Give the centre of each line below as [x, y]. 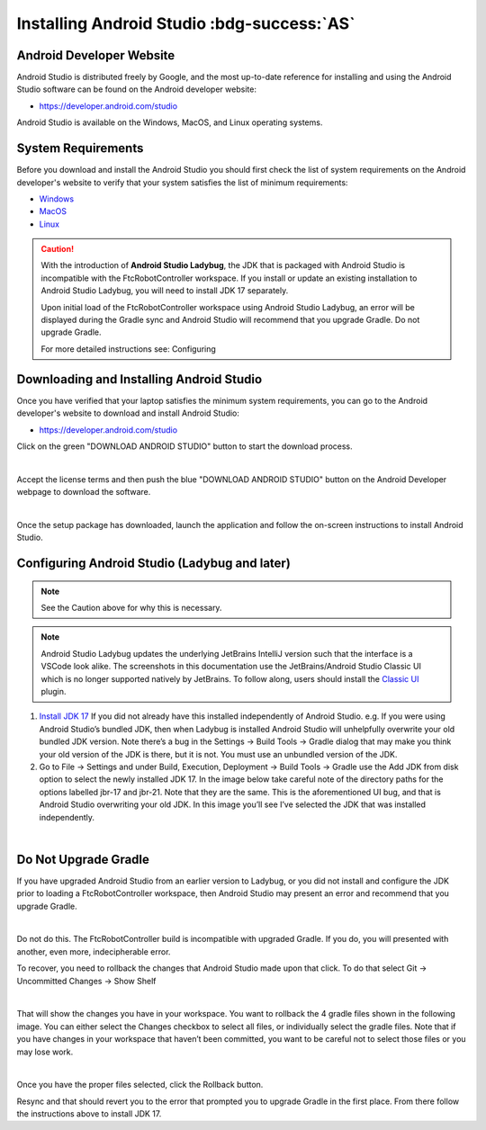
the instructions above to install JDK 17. [89, 1114]
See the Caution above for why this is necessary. [131, 608]
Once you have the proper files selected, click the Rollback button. [140, 1085]
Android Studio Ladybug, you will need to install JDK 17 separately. [165, 291]
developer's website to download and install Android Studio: [128, 413]
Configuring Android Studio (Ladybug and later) [154, 564]
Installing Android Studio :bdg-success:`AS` [186, 23]
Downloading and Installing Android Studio [139, 379]
